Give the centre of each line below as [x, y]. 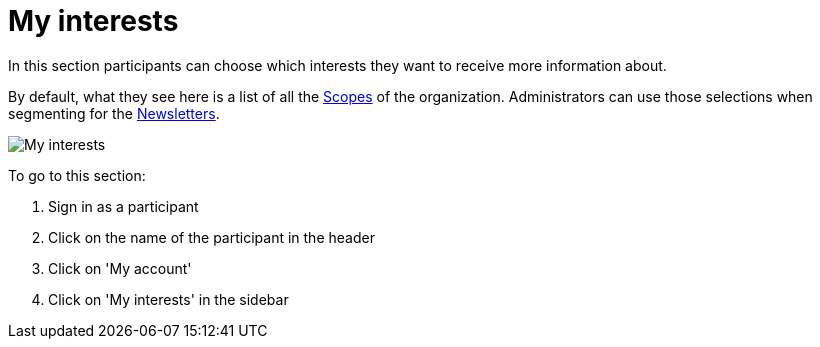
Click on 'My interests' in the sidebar [168, 299]
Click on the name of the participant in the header [211, 237]
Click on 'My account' [120, 268]
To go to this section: [77, 175]
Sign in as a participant [123, 206]
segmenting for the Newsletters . [114, 113]
